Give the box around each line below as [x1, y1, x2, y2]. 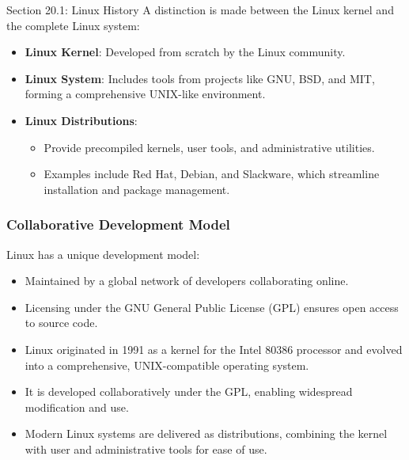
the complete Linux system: [6, 17, 140, 33]
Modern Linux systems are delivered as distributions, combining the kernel [25, 425, 388, 442]
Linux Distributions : [25, 112, 138, 128]
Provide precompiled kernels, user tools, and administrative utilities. [44, 139, 375, 155]
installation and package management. [44, 181, 230, 197]
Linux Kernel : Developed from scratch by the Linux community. [25, 44, 346, 60]
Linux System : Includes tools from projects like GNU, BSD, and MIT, [25, 70, 375, 86]
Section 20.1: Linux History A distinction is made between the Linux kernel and [6, 2, 394, 17]
